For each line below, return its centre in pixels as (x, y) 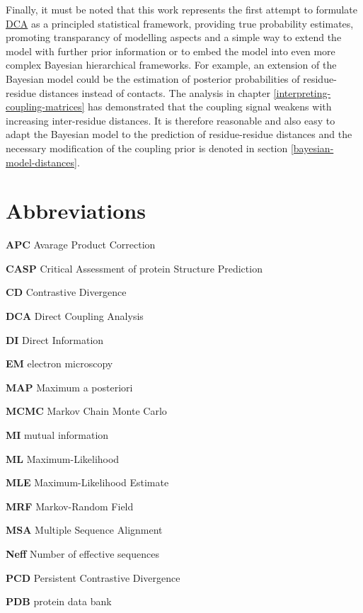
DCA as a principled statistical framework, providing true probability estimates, (180, 23)
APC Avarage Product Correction (81, 245)
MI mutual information (57, 435)
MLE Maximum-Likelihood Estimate (87, 482)
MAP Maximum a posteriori (69, 387)
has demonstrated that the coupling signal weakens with (210, 107)
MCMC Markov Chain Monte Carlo (86, 411)
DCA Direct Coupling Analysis (75, 316)
